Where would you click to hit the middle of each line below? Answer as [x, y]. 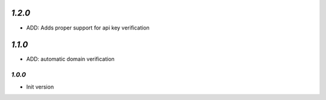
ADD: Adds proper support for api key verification [88, 28]
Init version [40, 87]
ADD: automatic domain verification [70, 59]
